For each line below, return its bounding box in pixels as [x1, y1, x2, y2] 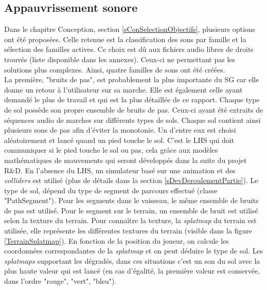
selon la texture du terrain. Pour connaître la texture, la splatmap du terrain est [4, 215, 257, 226]
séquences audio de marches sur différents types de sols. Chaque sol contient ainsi [4, 114, 261, 125]
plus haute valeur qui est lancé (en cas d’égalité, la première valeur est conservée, [4, 265, 260, 276]
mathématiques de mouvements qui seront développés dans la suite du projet [4, 154, 247, 165]
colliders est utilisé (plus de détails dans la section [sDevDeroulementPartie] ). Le [4, 175, 258, 186]
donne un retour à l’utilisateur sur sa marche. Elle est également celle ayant [4, 84, 243, 95]
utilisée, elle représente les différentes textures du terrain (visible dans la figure [4, 225, 252, 236]
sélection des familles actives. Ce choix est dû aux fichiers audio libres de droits [4, 44, 254, 55]
